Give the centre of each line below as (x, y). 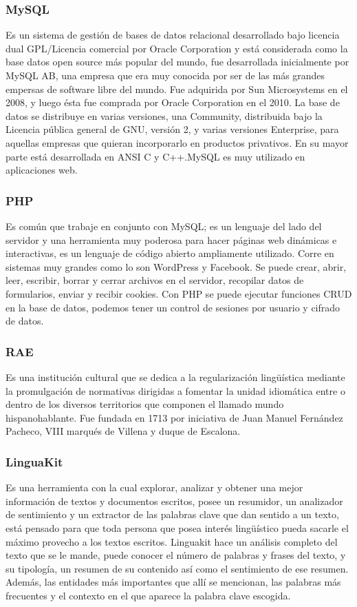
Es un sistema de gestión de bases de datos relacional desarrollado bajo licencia (173, 35)
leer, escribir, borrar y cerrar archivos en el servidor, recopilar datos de (155, 280)
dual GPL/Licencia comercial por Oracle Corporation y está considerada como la (177, 48)
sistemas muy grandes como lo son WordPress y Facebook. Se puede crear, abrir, (176, 266)
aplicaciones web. (42, 170)
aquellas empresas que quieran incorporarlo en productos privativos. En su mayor (177, 142)
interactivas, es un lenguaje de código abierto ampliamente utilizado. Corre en (170, 253)
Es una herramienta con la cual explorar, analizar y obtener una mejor (154, 487)
